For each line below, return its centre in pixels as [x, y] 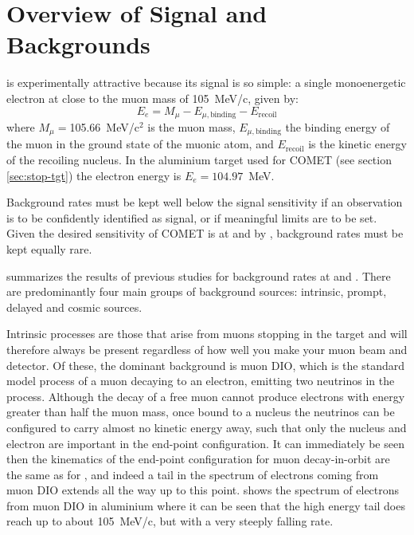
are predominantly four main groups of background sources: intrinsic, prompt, [197, 291]
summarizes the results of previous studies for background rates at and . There [199, 275]
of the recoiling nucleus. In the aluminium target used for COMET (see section [199, 159]
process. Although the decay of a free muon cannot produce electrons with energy [206, 396]
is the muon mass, [191, 126]
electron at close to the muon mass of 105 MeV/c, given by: [152, 98]
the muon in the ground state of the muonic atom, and [140, 144]
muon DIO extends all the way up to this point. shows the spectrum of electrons [203, 490]
